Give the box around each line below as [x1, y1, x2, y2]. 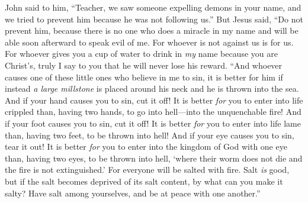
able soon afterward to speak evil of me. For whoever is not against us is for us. [5, 36, 294, 48]
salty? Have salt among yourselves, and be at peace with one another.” [5, 186, 261, 199]
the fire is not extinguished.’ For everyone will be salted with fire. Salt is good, [5, 163, 290, 176]
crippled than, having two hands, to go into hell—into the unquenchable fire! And [5, 105, 301, 118]
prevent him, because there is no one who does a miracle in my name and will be [5, 24, 299, 37]
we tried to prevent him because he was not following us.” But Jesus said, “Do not [5, 12, 303, 25]
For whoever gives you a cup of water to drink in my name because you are [5, 47, 278, 60]
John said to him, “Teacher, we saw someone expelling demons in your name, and [5, 1, 301, 13]
